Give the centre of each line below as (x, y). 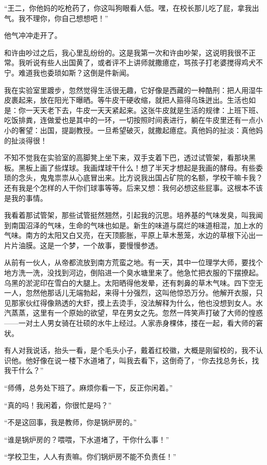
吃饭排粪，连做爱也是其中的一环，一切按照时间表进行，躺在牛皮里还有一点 (130, 120)
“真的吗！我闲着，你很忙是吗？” (58, 405)
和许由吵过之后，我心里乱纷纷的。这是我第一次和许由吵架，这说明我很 (123, 52)
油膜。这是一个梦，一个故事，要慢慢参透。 (90, 245)
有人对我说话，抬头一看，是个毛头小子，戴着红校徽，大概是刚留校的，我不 (130, 350)
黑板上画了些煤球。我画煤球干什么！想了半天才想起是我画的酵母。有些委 (140, 167)
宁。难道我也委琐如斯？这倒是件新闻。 (69, 72)
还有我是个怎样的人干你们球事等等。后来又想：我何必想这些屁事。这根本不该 (133, 187)
